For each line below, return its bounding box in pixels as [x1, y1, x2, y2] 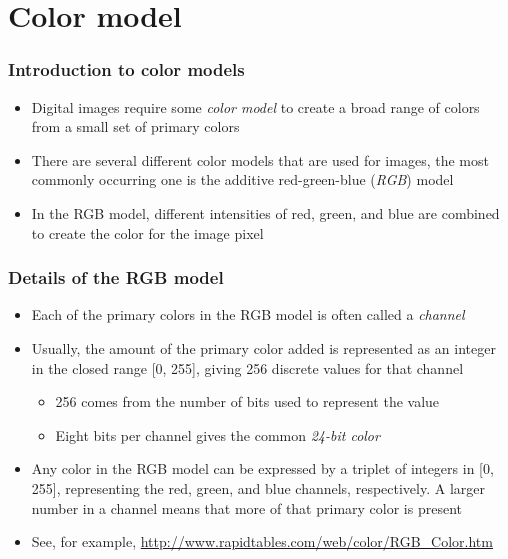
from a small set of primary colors [31, 116, 240, 137]
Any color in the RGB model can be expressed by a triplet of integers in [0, [31, 458, 494, 479]
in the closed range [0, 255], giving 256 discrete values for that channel [31, 357, 464, 378]
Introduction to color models [8, 57, 245, 82]
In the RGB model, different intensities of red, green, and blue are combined [31, 202, 500, 223]
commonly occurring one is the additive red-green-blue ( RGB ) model [31, 169, 454, 190]
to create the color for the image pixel [31, 222, 264, 243]
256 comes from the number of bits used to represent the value [55, 391, 440, 412]
